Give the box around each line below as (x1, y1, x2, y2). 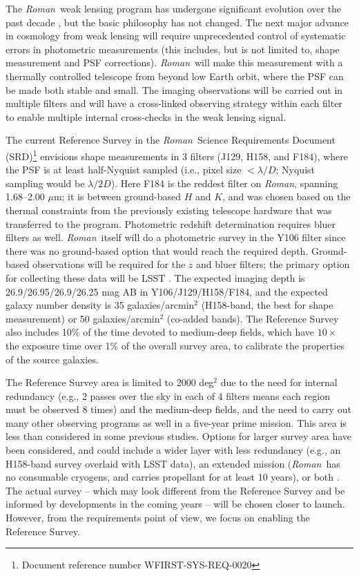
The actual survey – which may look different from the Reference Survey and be (6, 483, 345, 497)
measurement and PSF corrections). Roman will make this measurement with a (6, 55, 343, 70)
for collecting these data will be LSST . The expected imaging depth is (6, 270, 305, 285)
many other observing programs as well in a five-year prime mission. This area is (6, 415, 347, 430)
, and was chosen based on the (222, 189, 351, 204)
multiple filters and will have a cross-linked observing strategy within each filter (6, 96, 342, 111)
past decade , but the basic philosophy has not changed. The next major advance (6, 15, 349, 29)
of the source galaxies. (6, 352, 99, 366)
